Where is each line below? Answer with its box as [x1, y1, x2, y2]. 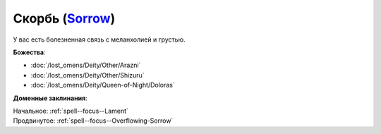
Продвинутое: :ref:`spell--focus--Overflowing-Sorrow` [13, 116, 174, 125]
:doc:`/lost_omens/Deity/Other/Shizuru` [30, 71, 145, 79]
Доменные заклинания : [13, 94, 87, 102]
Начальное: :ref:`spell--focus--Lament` [13, 106, 128, 115]
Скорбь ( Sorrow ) [13, 11, 116, 26]
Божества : [13, 48, 46, 56]
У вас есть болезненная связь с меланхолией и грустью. [13, 35, 186, 44]
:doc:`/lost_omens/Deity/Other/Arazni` [30, 61, 141, 70]
